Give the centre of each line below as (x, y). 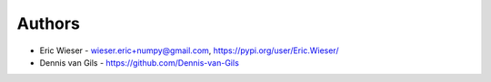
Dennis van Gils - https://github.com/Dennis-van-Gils (140, 62)
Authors (49, 23)
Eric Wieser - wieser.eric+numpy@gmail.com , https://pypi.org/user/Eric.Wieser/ (189, 50)
